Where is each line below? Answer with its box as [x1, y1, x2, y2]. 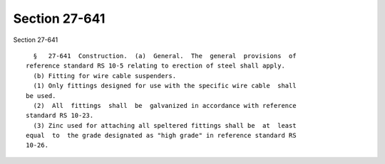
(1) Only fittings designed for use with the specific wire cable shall [33, 82, 297, 90]
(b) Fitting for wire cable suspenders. [33, 72, 177, 80]
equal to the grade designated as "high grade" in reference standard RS [26, 131, 297, 140]
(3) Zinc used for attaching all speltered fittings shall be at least [33, 121, 297, 129]
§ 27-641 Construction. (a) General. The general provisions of [33, 52, 297, 60]
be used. [26, 92, 56, 99]
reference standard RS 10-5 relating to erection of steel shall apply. [26, 62, 285, 70]
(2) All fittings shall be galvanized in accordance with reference [33, 102, 297, 109]
